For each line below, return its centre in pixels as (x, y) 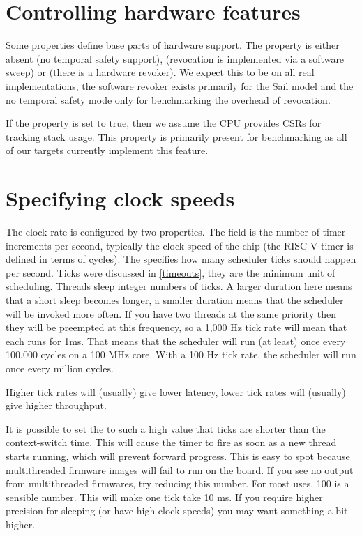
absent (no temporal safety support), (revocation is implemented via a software (175, 58)
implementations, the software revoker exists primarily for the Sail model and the (180, 85)
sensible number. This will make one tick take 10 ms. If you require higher (164, 497)
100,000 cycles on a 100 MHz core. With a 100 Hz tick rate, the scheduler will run (181, 354)
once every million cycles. (60, 368)
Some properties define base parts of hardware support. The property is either (173, 45)
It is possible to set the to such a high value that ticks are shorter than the (166, 428)
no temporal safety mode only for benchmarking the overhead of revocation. (168, 99)
